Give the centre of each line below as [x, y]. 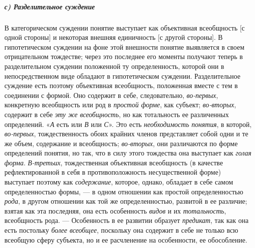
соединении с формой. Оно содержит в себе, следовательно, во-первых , [111, 95]
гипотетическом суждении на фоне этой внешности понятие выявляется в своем [125, 46]
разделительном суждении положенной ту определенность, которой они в [114, 66]
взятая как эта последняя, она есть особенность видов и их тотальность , [115, 210]
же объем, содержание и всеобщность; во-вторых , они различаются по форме [121, 143]
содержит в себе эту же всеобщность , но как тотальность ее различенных [117, 114]
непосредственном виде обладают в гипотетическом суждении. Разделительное [123, 76]
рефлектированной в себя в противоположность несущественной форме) [113, 172]
